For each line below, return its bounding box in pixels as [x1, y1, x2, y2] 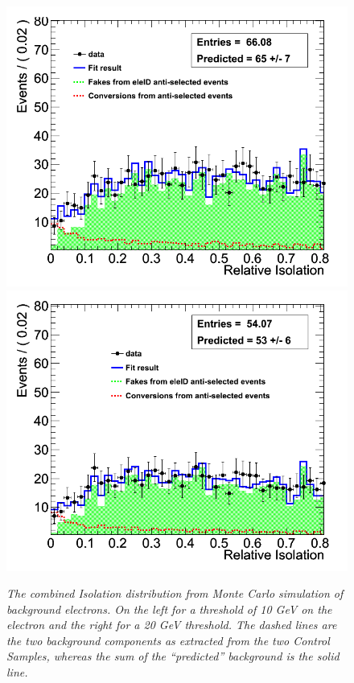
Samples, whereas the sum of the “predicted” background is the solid [6, 648, 340, 664]
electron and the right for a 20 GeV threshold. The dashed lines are [6, 616, 337, 633]
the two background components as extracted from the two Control [6, 632, 330, 648]
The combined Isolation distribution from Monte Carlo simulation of [6, 585, 344, 602]
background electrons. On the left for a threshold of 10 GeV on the [6, 600, 332, 617]
